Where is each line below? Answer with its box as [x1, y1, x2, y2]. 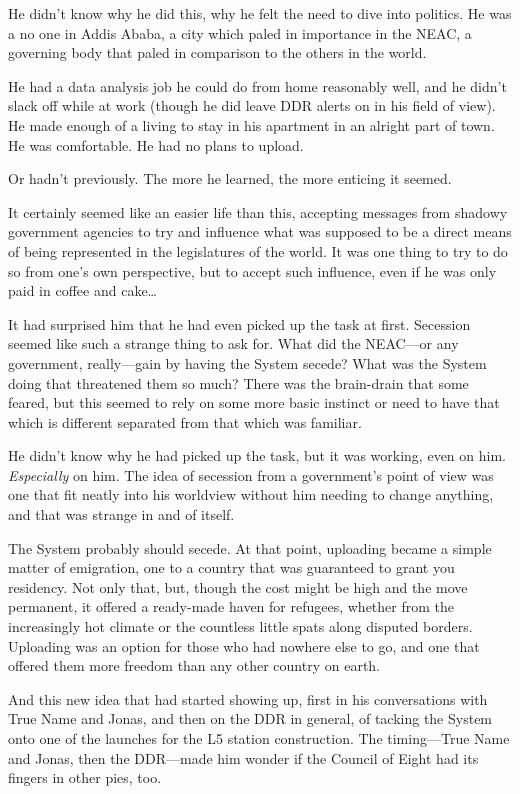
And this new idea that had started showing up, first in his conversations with [8, 688, 488, 709]
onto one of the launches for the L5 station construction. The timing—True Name [8, 728, 510, 748]
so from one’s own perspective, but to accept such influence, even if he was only [8, 260, 497, 281]
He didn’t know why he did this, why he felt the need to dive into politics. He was [8, 3, 512, 23]
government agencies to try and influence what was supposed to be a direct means [8, 221, 512, 242]
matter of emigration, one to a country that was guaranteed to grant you [8, 557, 455, 578]
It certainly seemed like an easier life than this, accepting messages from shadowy [8, 201, 508, 222]
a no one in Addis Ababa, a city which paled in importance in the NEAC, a [8, 22, 472, 43]
